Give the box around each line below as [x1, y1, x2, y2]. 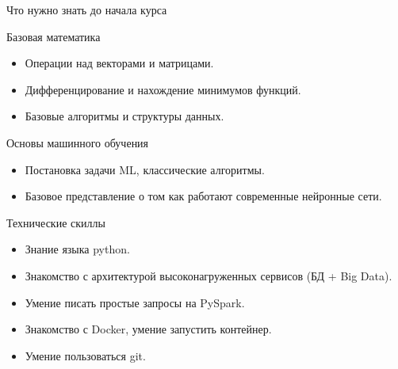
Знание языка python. [25, 241, 130, 257]
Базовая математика [6, 28, 101, 44]
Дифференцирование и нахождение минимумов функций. [25, 81, 301, 97]
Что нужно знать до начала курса [6, 2, 167, 17]
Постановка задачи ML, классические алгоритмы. [25, 161, 265, 177]
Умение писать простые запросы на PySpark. [25, 294, 245, 310]
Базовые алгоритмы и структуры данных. [25, 108, 224, 124]
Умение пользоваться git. [25, 347, 146, 363]
